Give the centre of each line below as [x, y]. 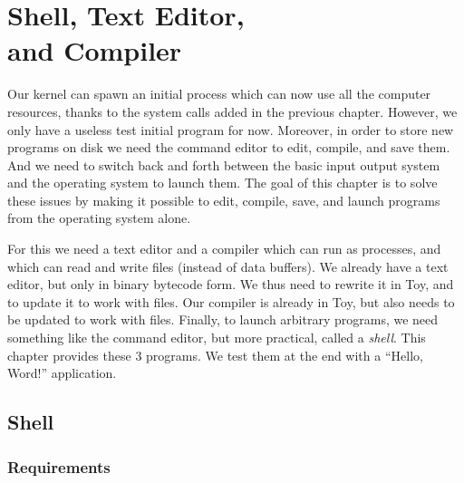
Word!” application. [62, 373]
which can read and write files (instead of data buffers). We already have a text [228, 266]
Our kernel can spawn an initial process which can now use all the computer [219, 94]
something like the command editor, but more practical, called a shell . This [217, 338]
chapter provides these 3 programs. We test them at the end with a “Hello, [215, 355]
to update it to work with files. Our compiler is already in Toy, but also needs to [231, 301]
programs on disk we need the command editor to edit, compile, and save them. [229, 147]
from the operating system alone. [99, 218]
